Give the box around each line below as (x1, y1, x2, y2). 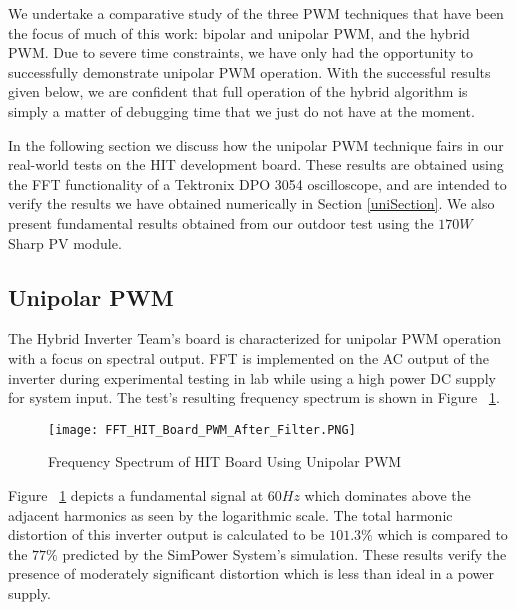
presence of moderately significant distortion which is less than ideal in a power (8, 563, 494, 584)
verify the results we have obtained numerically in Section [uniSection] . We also (8, 193, 495, 214)
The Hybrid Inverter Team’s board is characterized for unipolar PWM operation (8, 328, 502, 349)
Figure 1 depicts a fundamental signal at (8, 484, 264, 505)
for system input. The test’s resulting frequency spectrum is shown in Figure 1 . (8, 387, 500, 408)
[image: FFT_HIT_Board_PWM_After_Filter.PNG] (48, 422, 356, 437)
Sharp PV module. (8, 232, 122, 253)
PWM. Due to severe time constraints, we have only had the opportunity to (8, 42, 474, 63)
